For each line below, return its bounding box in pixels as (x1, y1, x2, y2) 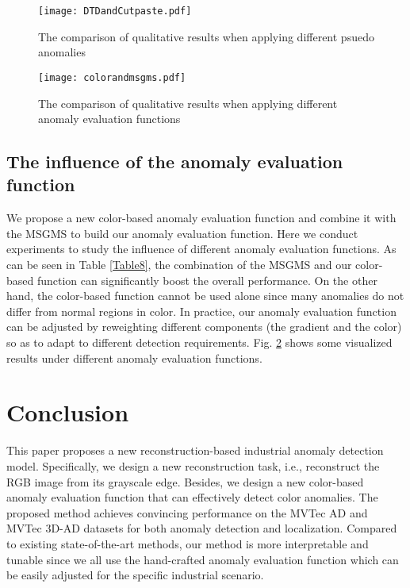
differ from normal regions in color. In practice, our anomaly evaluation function (6, 302, 397, 319)
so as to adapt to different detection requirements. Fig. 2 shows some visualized (6, 334, 393, 351)
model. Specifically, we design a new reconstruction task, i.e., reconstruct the (6, 457, 380, 474)
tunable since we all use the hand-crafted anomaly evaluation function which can (6, 551, 399, 567)
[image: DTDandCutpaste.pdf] (38, 6, 192, 17)
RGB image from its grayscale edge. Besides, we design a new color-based (6, 473, 364, 490)
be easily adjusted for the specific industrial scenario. (6, 567, 264, 583)
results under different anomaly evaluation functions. (6, 349, 262, 366)
